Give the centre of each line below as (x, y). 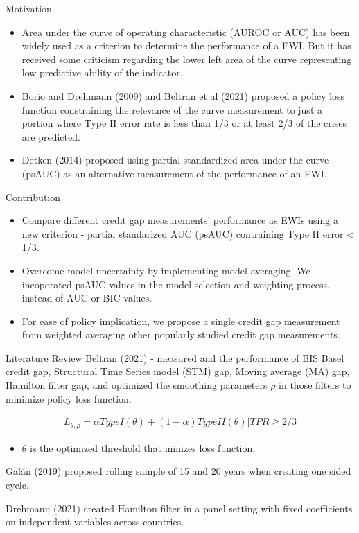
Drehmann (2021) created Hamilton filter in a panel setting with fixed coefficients (179, 508)
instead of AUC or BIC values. (87, 298)
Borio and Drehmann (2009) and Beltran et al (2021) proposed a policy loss (183, 95)
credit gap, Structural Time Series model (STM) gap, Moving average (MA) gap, (178, 371)
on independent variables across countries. (95, 522)
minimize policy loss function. (69, 398)
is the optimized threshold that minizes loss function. (143, 447)
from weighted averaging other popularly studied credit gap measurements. (181, 334)
